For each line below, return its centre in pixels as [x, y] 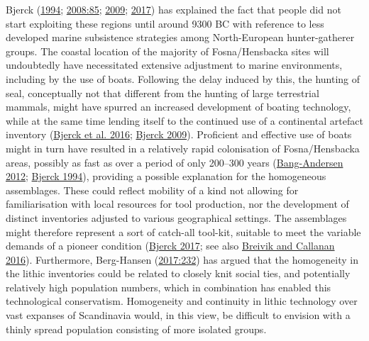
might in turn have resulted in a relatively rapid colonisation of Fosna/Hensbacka [183, 148]
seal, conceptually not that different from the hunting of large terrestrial [163, 93]
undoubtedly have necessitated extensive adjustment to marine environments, [174, 65]
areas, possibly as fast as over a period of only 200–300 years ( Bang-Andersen [175, 162]
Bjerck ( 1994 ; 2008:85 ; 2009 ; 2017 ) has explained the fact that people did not [174, 9]
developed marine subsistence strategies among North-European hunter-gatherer [180, 37]
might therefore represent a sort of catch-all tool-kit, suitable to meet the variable [183, 231]
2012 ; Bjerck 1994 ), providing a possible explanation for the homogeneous [166, 176]
